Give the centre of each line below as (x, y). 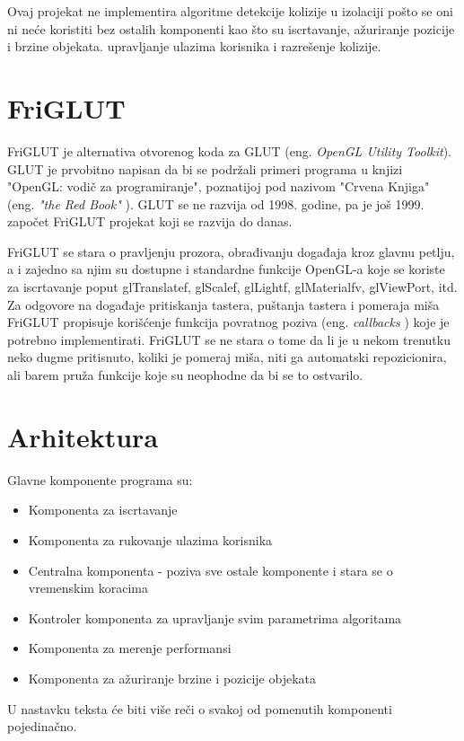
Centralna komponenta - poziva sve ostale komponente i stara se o (210, 570)
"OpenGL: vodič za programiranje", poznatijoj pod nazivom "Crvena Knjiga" (219, 186)
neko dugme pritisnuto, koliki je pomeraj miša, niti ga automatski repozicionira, (227, 357)
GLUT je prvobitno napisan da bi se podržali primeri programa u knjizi (205, 168)
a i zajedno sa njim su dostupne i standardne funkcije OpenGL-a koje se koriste (226, 269)
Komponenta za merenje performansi (130, 648)
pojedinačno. (42, 726)
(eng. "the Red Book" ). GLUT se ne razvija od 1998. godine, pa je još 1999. (216, 203)
